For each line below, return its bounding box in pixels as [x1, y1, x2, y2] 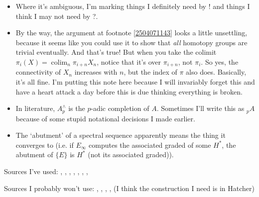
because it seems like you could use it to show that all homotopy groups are [15, 37, 248, 47]
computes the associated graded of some [89, 139, 211, 150]
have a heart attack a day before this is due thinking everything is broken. [15, 86, 243, 97]
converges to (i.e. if [15, 139, 74, 150]
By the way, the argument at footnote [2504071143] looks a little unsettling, [15, 27, 248, 38]
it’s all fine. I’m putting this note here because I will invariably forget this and [15, 77, 255, 87]
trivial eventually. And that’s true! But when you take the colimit [15, 47, 217, 57]
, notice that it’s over [97, 56, 161, 67]
